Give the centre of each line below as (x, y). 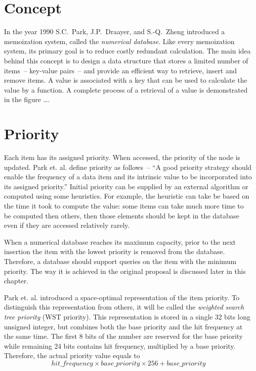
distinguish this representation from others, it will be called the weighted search (124, 307)
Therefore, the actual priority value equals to (72, 355)
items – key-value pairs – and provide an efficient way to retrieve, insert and (120, 70)
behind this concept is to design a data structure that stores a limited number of (126, 60)
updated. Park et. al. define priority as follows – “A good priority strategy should (128, 167)
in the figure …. (27, 99)
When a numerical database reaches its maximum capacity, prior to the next (120, 241)
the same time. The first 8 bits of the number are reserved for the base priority (124, 336)
